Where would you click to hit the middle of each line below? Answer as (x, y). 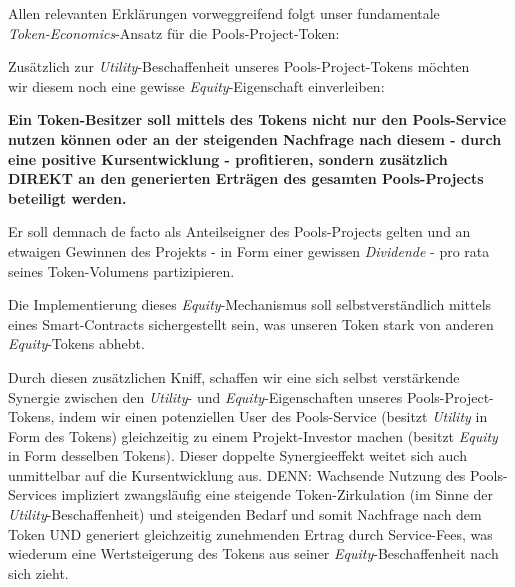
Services (32, 494)
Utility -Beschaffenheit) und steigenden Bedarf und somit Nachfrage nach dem (245, 514)
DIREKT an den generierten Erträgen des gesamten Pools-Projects (246, 178)
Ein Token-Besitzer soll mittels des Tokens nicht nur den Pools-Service (257, 119)
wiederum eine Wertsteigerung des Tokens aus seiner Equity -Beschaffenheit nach (253, 553)
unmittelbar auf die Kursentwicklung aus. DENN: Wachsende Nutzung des (237, 474)
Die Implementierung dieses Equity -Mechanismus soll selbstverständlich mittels (250, 304)
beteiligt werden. (67, 197)
